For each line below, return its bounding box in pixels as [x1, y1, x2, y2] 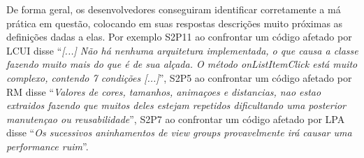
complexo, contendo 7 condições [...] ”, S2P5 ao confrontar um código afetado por [6, 70, 352, 85]
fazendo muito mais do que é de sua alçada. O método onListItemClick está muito [6, 57, 358, 71]
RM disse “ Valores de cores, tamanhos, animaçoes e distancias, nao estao [6, 84, 321, 99]
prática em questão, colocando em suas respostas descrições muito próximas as [6, 15, 343, 30]
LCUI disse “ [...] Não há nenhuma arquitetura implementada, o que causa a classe [6, 43, 358, 57]
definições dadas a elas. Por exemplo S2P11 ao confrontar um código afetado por [6, 29, 352, 44]
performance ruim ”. [6, 138, 89, 153]
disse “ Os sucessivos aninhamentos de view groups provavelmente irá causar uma [6, 125, 352, 140]
